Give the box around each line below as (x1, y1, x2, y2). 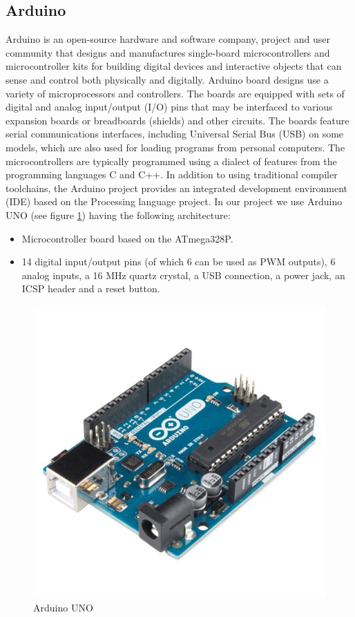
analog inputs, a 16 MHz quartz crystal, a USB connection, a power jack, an (21, 267, 345, 282)
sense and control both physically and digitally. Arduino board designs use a (6, 72, 329, 86)
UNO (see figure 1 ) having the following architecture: (6, 207, 231, 222)
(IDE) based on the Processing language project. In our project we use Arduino (6, 194, 343, 209)
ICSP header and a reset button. (21, 281, 160, 296)
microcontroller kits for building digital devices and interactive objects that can (6, 59, 342, 73)
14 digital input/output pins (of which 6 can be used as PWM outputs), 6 (21, 254, 336, 269)
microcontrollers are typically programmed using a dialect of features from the (6, 153, 337, 168)
